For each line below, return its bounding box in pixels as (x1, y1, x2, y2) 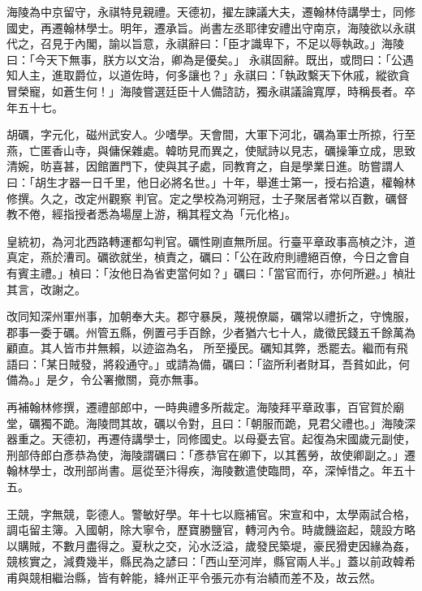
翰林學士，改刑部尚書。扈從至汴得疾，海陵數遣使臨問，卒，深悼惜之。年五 (6, 462, 404, 479)
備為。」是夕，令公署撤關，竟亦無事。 (6, 371, 205, 388)
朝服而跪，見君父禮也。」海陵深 (250, 414, 416, 431)
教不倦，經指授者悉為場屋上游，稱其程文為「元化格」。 (6, 205, 296, 222)
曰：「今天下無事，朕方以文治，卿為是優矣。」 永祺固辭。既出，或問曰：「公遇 (6, 50, 414, 67)
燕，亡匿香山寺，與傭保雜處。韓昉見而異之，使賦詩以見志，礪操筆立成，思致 (6, 141, 416, 158)
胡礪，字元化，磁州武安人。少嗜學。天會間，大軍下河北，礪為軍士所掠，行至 (6, 126, 416, 143)
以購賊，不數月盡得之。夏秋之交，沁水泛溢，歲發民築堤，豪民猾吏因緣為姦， (6, 537, 416, 554)
